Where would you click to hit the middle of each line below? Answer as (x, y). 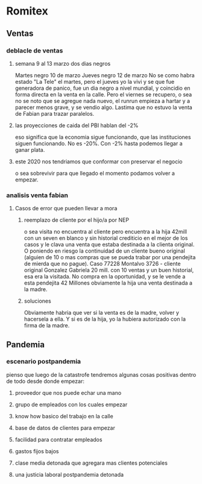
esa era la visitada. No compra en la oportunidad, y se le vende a (105, 277)
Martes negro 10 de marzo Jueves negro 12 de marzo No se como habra (105, 75)
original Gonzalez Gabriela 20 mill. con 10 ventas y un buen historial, (109, 270)
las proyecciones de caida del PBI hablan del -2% (77, 125)
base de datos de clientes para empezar (65, 428)
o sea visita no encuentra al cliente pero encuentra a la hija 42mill (106, 232)
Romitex (27, 11)
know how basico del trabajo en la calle (64, 416)
